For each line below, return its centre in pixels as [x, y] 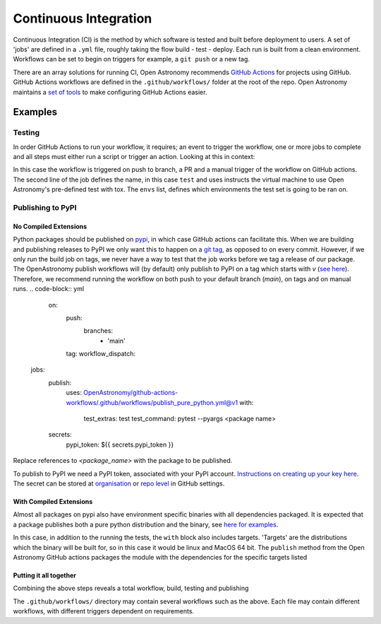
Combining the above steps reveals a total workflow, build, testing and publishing [131, 588]
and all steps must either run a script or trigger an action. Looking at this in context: [134, 157]
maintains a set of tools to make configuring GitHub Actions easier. [110, 92]
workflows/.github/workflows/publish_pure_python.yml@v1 [152, 402]
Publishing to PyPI [45, 207]
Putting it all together [45, 575]
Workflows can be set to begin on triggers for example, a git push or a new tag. [132, 59]
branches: [98, 331]
